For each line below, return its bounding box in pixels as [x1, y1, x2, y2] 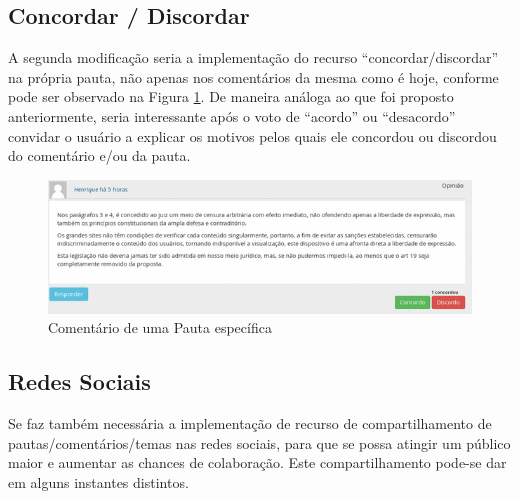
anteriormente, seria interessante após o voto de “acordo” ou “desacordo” [8, 105, 456, 126]
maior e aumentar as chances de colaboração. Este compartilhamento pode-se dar [8, 452, 507, 473]
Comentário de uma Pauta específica [48, 317, 272, 338]
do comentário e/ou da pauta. [8, 145, 191, 166]
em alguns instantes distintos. [8, 472, 189, 493]
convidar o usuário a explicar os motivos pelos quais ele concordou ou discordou [8, 125, 497, 146]
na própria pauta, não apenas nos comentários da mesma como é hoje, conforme [8, 66, 499, 87]
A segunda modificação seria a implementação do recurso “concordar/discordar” [8, 47, 499, 68]
